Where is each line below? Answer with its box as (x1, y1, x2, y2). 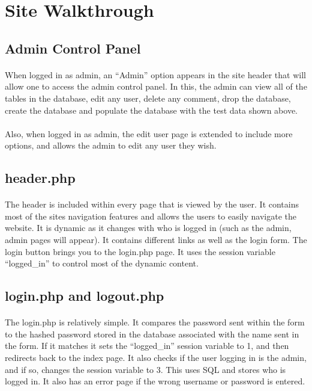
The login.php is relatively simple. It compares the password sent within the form (5, 316, 305, 328)
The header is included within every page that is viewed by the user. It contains (5, 198, 299, 211)
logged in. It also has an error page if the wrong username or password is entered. (5, 375, 305, 387)
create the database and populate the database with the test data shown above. (5, 103, 298, 116)
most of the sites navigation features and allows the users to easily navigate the (5, 209, 296, 222)
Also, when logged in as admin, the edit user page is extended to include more (5, 127, 293, 140)
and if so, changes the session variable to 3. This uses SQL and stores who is (5, 363, 286, 375)
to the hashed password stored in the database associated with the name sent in (5, 327, 299, 340)
